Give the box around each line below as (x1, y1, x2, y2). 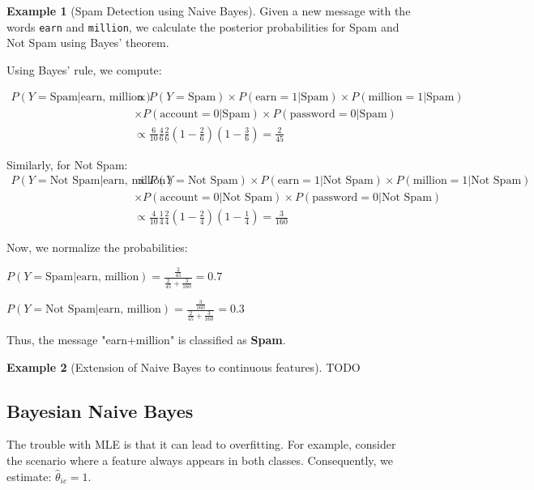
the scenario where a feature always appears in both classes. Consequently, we (6, 451, 394, 468)
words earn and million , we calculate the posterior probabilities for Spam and (6, 18, 399, 35)
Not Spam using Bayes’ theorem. (6, 34, 169, 51)
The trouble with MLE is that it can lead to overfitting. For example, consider (6, 436, 396, 453)
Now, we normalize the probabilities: (6, 239, 188, 256)
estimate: (6, 467, 52, 484)
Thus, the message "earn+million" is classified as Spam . (6, 331, 286, 347)
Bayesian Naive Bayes (6, 398, 194, 423)
